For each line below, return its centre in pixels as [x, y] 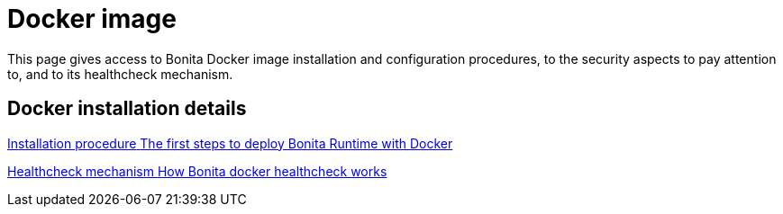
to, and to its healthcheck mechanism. [120, 74]
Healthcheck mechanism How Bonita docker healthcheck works [197, 171]
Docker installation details [127, 109]
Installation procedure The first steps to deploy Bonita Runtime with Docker [230, 143]
